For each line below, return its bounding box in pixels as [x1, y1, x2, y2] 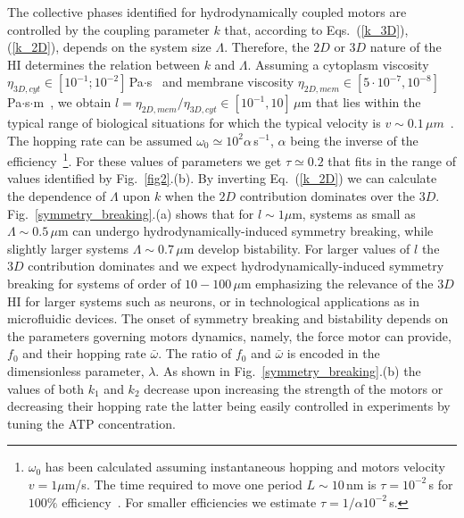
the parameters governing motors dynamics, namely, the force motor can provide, [7, 326, 452, 345]
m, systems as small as [292, 204, 416, 222]
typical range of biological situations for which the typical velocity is [7, 113, 381, 131]
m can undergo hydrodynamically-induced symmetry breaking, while [57, 221, 434, 240]
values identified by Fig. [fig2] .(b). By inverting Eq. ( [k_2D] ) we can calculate [7, 169, 437, 188]
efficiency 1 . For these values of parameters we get [7, 149, 282, 170]
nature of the [369, 38, 442, 56]
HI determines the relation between [7, 54, 200, 73]
